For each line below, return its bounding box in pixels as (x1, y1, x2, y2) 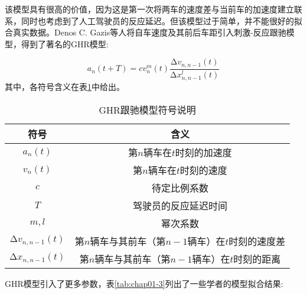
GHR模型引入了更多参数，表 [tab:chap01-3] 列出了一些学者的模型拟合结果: (5, 277, 283, 289)
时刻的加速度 (175, 145, 232, 159)
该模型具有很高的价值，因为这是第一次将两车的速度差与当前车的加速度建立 (5, 3, 294, 15)
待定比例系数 (152, 180, 209, 195)
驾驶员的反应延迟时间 (133, 198, 228, 212)
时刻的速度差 (228, 234, 286, 248)
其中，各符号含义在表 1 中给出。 (5, 80, 125, 92)
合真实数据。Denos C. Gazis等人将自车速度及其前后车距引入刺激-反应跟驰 (5, 26, 286, 38)
